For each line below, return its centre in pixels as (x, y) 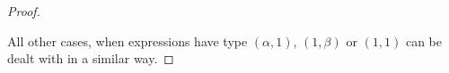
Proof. (24, 11)
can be (423, 41)
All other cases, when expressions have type (128, 41)
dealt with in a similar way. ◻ (91, 58)
